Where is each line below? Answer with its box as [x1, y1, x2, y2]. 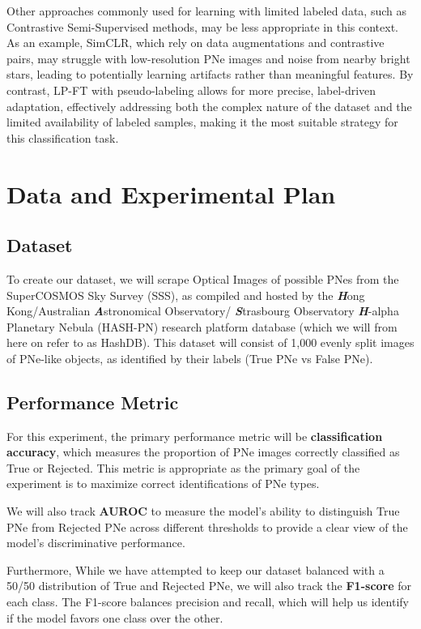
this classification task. [6, 129, 119, 146]
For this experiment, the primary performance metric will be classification [6, 427, 383, 444]
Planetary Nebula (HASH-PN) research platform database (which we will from [6, 318, 398, 335]
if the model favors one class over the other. [6, 609, 223, 626]
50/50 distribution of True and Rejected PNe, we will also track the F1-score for [6, 577, 412, 594]
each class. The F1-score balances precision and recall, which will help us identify [6, 593, 409, 610]
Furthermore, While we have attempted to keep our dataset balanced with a [6, 561, 385, 578]
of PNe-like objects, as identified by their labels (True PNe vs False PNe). [6, 349, 373, 366]
